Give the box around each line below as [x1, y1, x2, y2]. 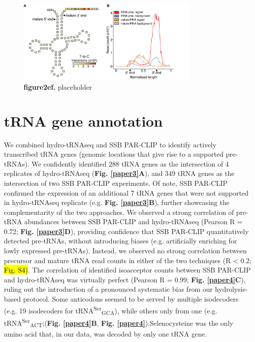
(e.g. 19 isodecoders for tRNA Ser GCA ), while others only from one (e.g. [4, 304, 218, 317]
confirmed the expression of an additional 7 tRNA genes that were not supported [4, 187, 249, 198]
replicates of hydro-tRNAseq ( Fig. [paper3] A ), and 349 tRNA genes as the [4, 168, 235, 178]
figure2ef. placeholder [24, 81, 92, 92]
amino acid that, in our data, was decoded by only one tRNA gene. [4, 329, 207, 339]
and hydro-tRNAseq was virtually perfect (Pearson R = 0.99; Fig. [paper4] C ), [4, 274, 246, 284]
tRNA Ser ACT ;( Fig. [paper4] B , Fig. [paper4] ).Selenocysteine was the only [4, 316, 233, 329]
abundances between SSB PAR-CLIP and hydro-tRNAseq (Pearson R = [24, 216, 243, 227]
